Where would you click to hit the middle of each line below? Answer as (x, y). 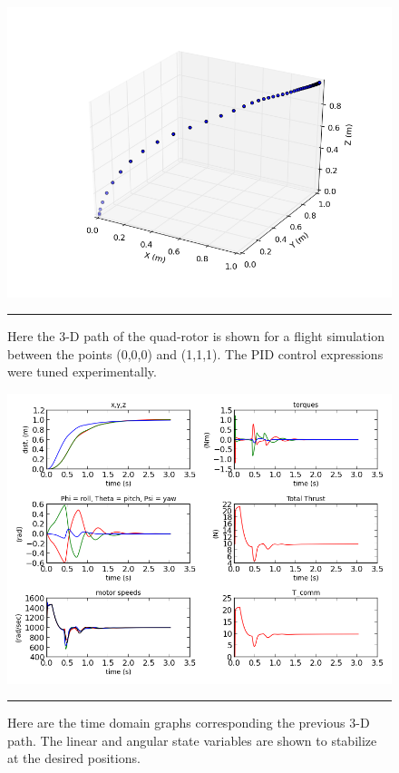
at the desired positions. (74, 758)
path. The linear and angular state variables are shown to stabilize (192, 740)
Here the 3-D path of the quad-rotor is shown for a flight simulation (196, 336)
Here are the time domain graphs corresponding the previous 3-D (189, 723)
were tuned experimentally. (82, 372)
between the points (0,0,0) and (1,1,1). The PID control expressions (195, 353)
